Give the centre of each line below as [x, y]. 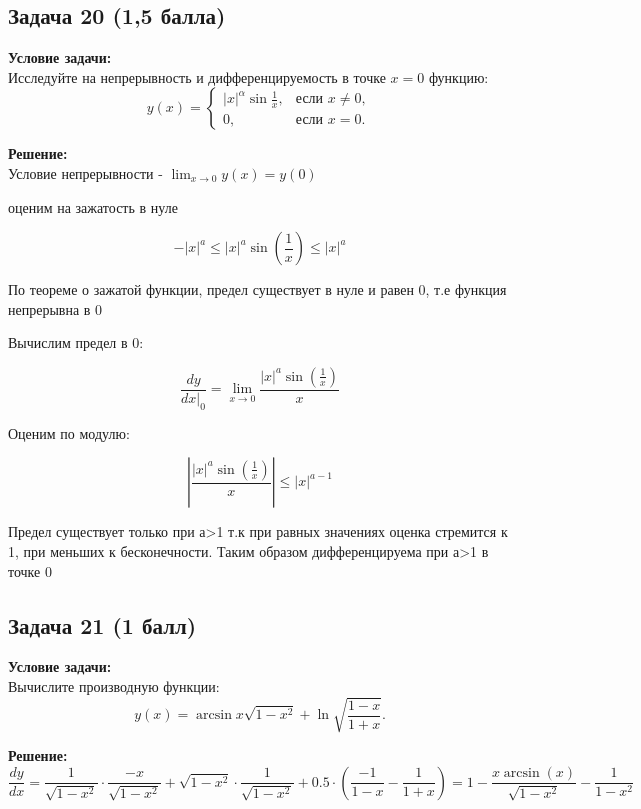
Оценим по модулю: [69, 432]
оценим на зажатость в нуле [93, 206]
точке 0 [30, 570]
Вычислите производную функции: [114, 685]
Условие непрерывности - [85, 172]
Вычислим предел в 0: [76, 342]
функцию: [458, 76]
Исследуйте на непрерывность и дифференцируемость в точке [197, 76]
